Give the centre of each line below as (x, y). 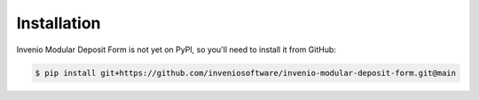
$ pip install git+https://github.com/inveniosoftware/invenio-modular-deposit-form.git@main (246, 73)
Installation (59, 23)
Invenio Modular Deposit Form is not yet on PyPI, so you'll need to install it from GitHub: (177, 50)
